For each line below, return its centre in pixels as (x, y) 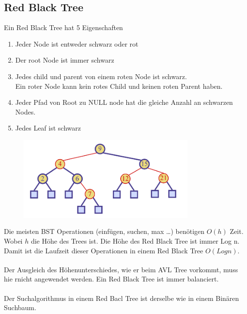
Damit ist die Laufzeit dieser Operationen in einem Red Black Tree (104, 250)
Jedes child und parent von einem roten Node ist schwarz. (101, 76)
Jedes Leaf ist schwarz (48, 128)
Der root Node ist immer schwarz (65, 60)
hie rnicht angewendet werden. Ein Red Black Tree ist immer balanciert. (111, 279)
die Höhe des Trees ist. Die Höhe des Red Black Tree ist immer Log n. (135, 241)
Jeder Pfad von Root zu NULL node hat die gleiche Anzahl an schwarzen (124, 102)
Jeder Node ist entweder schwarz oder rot (77, 43)
